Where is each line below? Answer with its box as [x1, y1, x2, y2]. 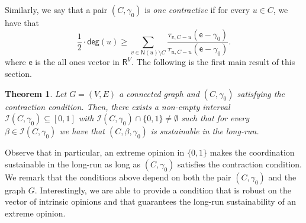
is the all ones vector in [35, 56, 120, 68]
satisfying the [237, 87, 285, 99]
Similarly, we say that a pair [5, 4, 108, 15]
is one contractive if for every [144, 4, 250, 15]
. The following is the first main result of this [131, 56, 295, 68]
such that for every [181, 112, 250, 124]
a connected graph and [119, 87, 199, 99]
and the [268, 170, 297, 183]
